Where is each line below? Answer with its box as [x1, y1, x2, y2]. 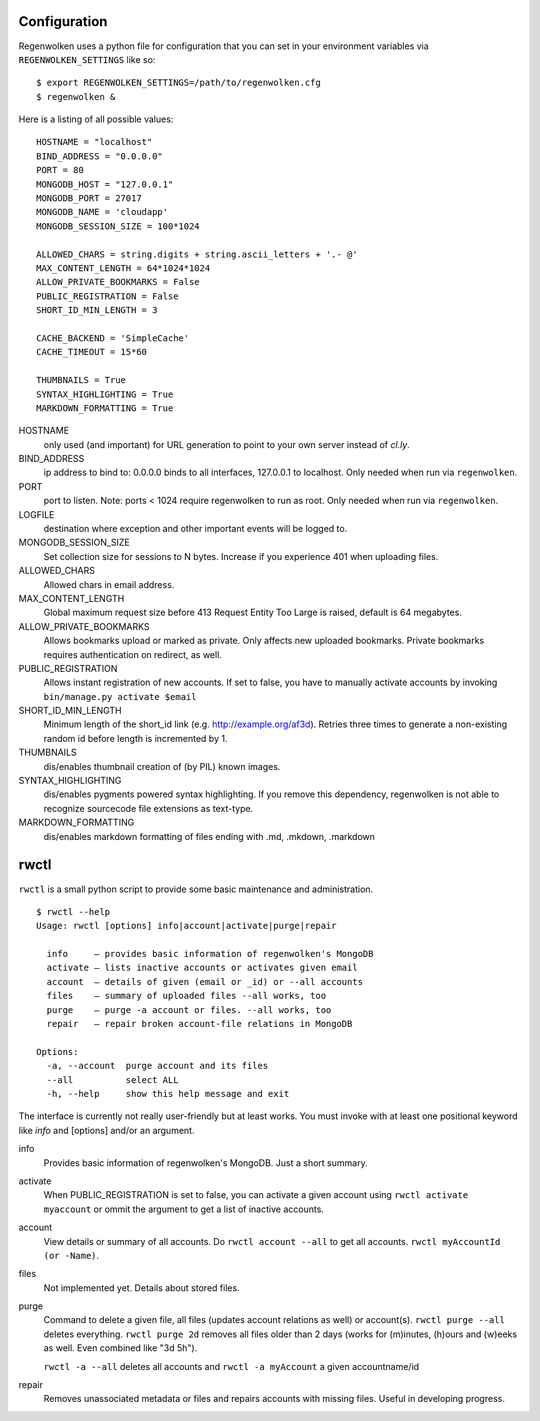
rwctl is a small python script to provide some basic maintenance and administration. [18, 883, 374, 895]
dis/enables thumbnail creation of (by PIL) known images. [43, 760, 281, 772]
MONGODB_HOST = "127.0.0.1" [36, 178, 174, 190]
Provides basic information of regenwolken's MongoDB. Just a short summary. [43, 1156, 369, 1169]
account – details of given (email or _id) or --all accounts [46, 976, 364, 987]
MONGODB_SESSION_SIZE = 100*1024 [36, 220, 200, 232]
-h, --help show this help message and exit [46, 1088, 290, 1099]
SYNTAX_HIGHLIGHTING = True [36, 388, 174, 400]
